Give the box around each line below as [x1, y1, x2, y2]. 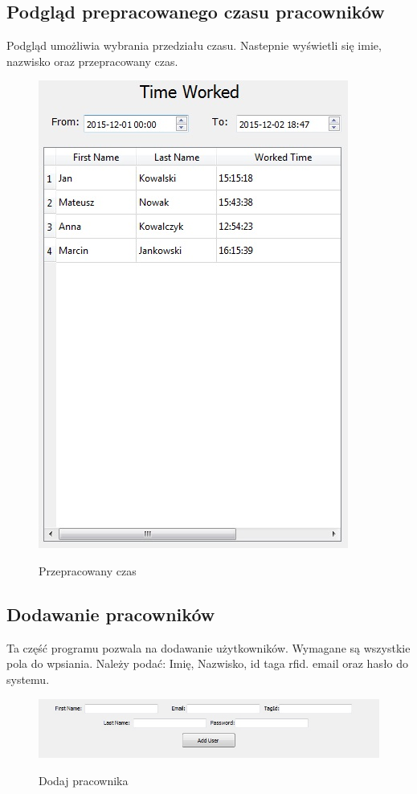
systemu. [6, 670, 50, 687]
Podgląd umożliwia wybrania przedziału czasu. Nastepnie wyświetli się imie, [6, 37, 382, 54]
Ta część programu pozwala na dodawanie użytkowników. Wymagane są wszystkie [6, 639, 411, 656]
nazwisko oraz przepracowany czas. [6, 52, 178, 69]
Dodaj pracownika [39, 771, 129, 788]
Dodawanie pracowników [6, 601, 215, 626]
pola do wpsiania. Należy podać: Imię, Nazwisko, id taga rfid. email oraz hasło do [6, 655, 409, 672]
